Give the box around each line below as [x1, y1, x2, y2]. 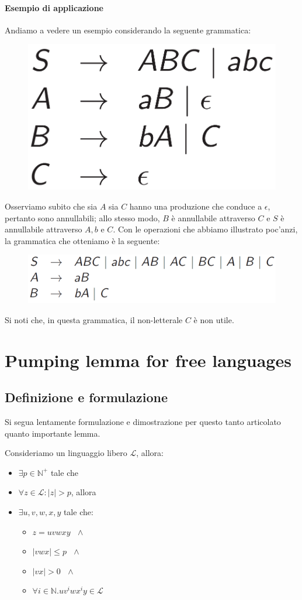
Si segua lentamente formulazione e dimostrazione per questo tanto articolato [5, 415, 281, 427]
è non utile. [193, 313, 234, 325]
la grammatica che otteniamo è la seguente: [5, 234, 160, 246]
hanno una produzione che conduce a [129, 200, 262, 212]
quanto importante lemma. [5, 427, 100, 439]
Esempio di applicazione [5, 1, 103, 13]
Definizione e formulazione [5, 388, 168, 406]
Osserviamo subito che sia [5, 200, 98, 212]
